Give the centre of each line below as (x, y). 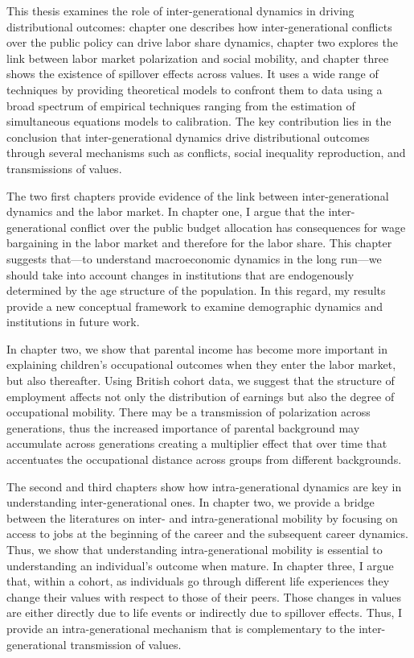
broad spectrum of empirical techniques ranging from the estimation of (181, 105)
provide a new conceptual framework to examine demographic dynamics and (195, 306)
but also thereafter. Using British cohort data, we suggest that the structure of (201, 381)
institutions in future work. (73, 322)
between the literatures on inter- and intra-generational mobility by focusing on (202, 517)
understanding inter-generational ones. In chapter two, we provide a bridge (191, 502)
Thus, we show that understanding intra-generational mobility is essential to (195, 549)
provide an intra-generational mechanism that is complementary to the (181, 628)
